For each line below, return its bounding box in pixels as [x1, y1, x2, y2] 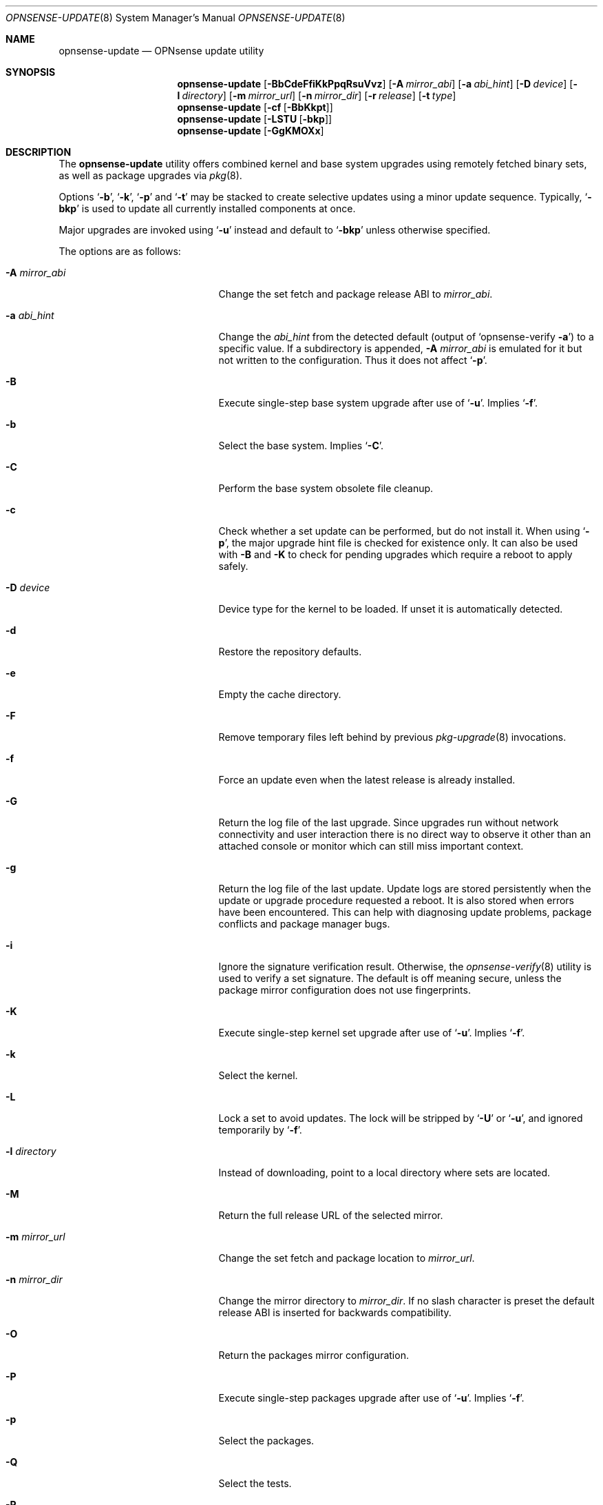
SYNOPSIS [6, 66, 56, 78]
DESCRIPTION [6, 146, 72, 158]
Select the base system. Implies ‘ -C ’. [218, 440, 384, 451]
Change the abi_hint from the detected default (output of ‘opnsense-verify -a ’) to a [218, 331, 594, 342]
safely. [218, 560, 248, 572]
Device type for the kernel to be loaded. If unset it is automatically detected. [218, 603, 563, 615]
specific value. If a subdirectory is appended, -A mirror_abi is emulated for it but [218, 342, 582, 354]
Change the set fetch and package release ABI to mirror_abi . [218, 288, 493, 300]
